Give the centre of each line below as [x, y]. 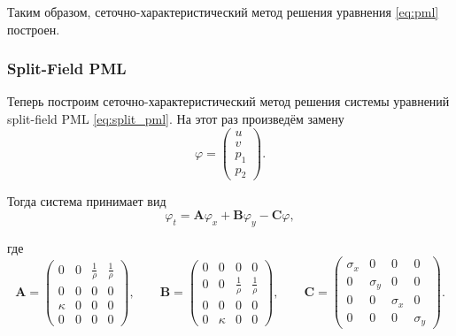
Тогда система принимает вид [87, 201]
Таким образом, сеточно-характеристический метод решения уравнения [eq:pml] [223, 11]
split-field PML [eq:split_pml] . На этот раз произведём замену [176, 118]
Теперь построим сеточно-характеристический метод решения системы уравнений [228, 101]
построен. [34, 29]
